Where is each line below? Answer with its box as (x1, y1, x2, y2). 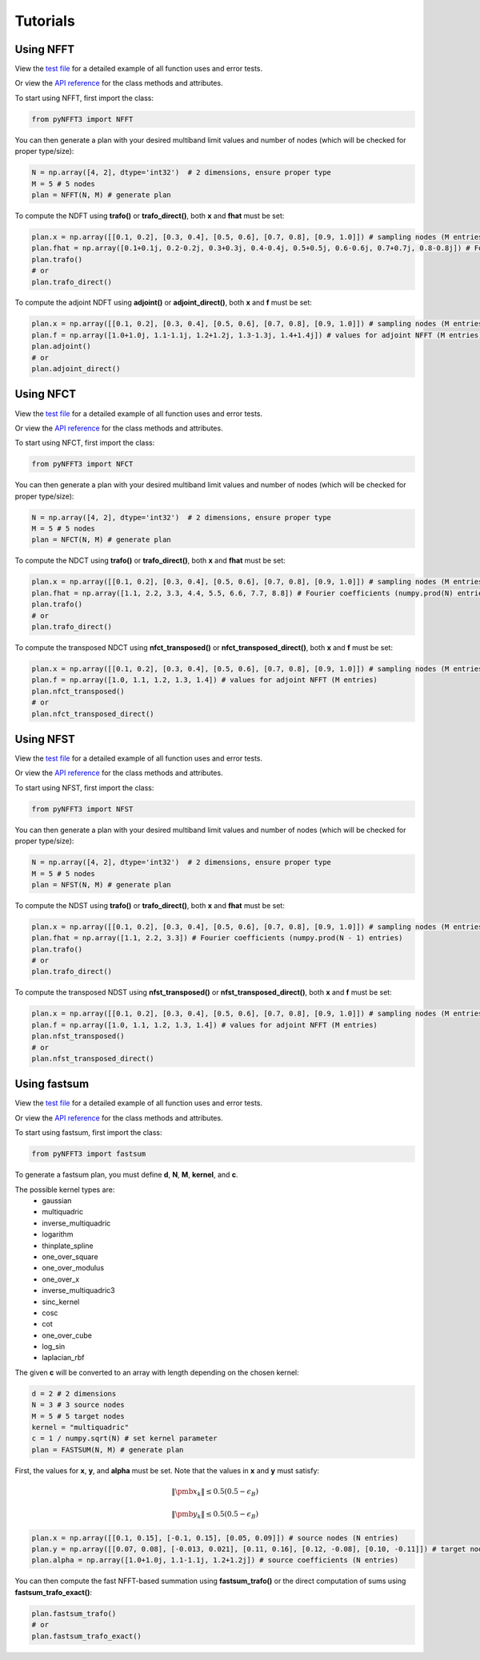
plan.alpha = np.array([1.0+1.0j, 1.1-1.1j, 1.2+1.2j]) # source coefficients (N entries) (31, 1556, 399, 1565)
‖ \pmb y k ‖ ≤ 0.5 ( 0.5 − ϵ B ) (171, 1509, 259, 1521)
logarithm (42, 1230, 74, 1239)
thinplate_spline (42, 1241, 94, 1250)
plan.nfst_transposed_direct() (31, 1054, 155, 1063)
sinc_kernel (42, 1297, 80, 1307)
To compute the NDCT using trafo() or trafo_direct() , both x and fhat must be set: (14, 555, 286, 565)
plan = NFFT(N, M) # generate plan (31, 190, 171, 200)
